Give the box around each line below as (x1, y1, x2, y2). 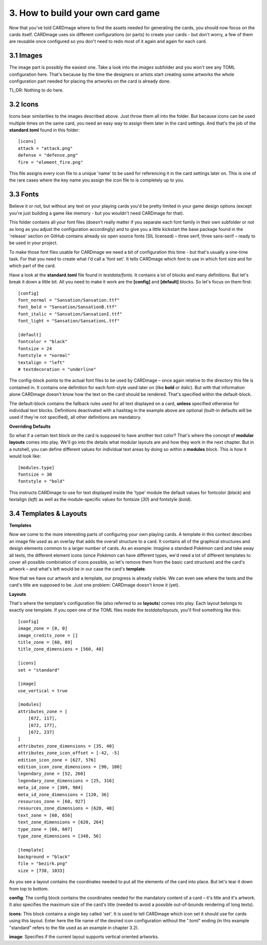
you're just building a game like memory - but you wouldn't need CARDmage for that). (9, 210, 184, 216)
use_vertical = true (18, 688, 68, 693)
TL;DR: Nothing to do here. (9, 87, 64, 93)
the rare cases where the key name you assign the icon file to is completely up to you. (9, 177, 184, 183)
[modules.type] (18, 465, 55, 470)
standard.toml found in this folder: (9, 127, 80, 133)
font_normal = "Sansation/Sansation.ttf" (18, 297, 120, 303)
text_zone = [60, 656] (18, 812, 73, 818)
